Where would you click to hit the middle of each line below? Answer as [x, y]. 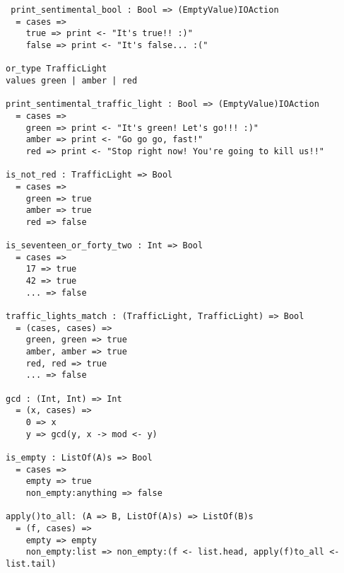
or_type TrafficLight [57, 69]
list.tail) [31, 563]
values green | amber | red [72, 80]
